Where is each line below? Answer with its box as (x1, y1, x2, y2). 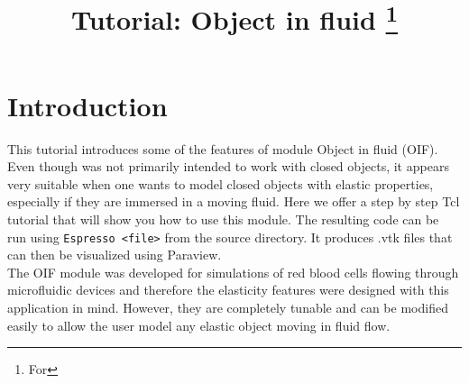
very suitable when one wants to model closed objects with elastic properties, (7, 174, 434, 193)
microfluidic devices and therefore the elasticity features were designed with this (7, 280, 449, 299)
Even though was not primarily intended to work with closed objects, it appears (7, 157, 449, 176)
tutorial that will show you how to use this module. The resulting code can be (7, 210, 439, 229)
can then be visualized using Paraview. (7, 245, 222, 264)
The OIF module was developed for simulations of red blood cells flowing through (7, 262, 459, 281)
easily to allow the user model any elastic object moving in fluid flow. (7, 315, 391, 334)
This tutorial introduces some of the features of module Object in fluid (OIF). (7, 139, 438, 158)
